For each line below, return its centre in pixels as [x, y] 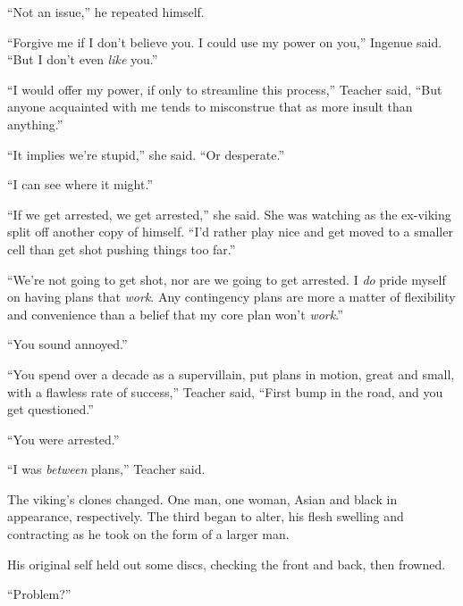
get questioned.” [51, 409]
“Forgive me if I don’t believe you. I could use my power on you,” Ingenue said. [225, 42]
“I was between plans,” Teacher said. [106, 469]
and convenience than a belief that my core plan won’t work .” [175, 314]
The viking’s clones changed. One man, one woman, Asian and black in [202, 498]
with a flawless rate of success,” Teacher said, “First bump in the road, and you [225, 391]
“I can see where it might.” [80, 184]
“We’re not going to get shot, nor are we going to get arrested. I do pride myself [227, 279]
